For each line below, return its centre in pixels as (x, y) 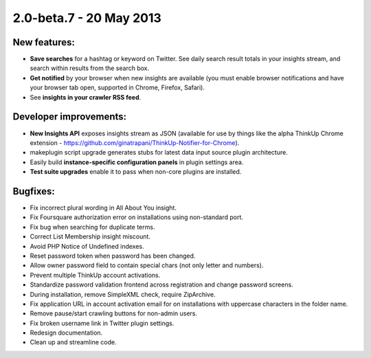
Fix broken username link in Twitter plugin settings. (102, 323)
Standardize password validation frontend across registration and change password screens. (161, 284)
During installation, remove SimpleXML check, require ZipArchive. (123, 294)
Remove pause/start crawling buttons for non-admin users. (113, 313)
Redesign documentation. (66, 333)
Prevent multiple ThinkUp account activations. (95, 275)
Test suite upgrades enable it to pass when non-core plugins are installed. (136, 172)
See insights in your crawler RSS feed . (86, 97)
